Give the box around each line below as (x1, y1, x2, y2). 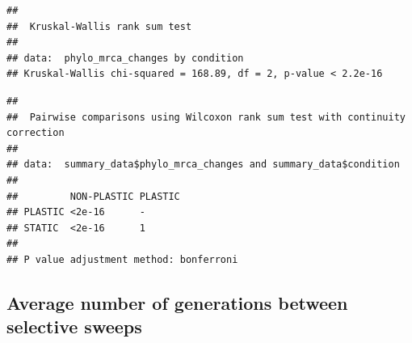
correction (6, 127, 65, 139)
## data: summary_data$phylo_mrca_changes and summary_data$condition (6, 159, 400, 171)
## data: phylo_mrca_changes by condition (6, 52, 244, 64)
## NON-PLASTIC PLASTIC (6, 190, 180, 202)
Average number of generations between (6, 290, 348, 315)
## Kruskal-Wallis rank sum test (6, 20, 192, 32)
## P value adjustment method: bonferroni (6, 253, 238, 265)
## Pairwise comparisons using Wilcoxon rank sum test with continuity (6, 111, 406, 123)
